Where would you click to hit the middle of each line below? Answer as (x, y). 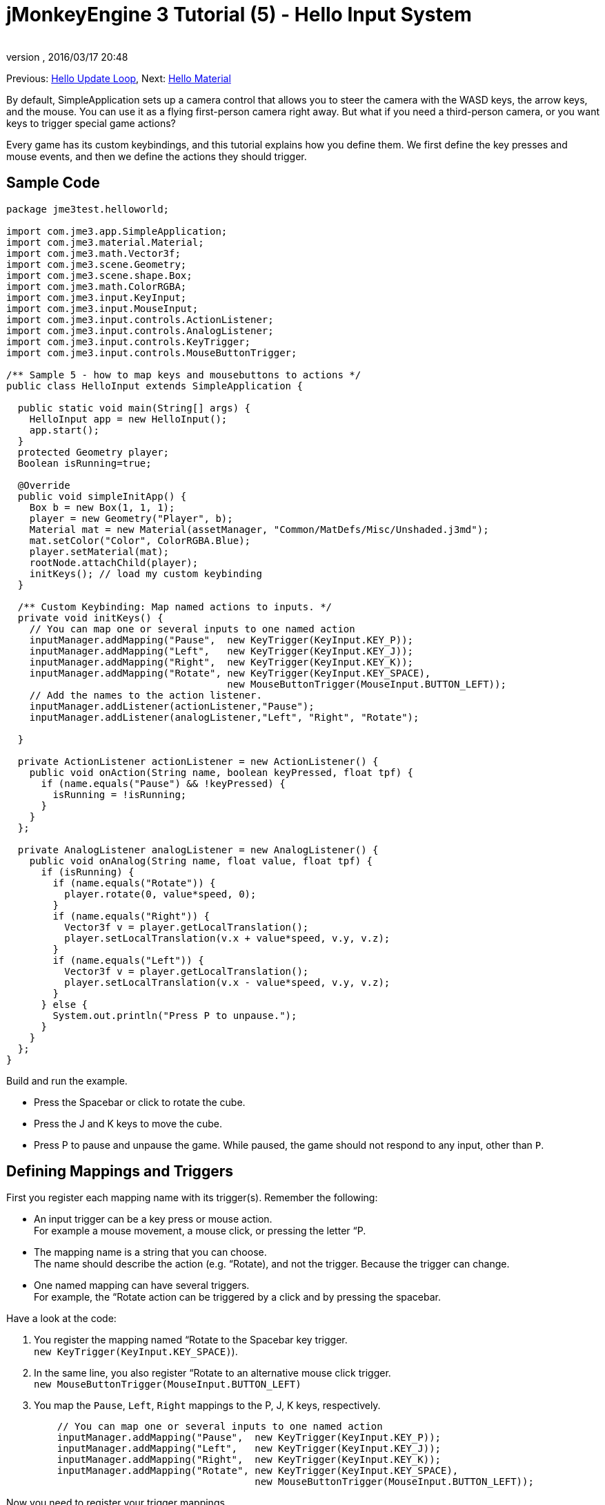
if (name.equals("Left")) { (128, 960)
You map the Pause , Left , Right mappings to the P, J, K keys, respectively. (207, 1406)
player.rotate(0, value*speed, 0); (160, 894)
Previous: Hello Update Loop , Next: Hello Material (119, 78)
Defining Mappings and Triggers (120, 1172)
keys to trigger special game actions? (91, 123)
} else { (65, 1004)
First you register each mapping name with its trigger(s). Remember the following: (192, 1198)
